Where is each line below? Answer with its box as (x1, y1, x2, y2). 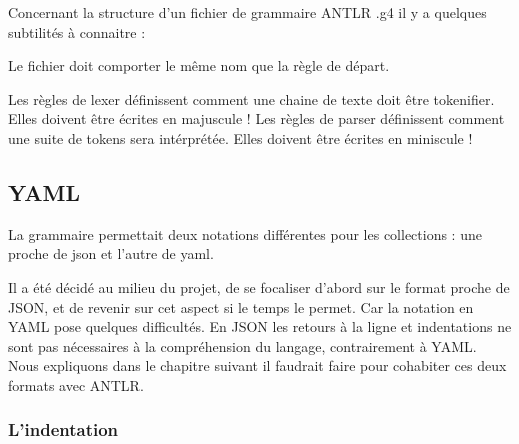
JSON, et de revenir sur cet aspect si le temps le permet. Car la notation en (8, 296, 474, 317)
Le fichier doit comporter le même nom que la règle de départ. (8, 55, 390, 76)
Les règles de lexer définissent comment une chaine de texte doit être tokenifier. (8, 88, 495, 109)
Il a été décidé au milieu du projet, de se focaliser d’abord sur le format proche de (8, 276, 510, 297)
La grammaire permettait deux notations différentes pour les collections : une (8, 223, 482, 244)
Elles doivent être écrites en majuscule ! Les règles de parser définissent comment (8, 108, 505, 129)
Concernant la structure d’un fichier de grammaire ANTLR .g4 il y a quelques (8, 2, 487, 22)
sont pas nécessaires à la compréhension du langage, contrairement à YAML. (8, 335, 477, 356)
